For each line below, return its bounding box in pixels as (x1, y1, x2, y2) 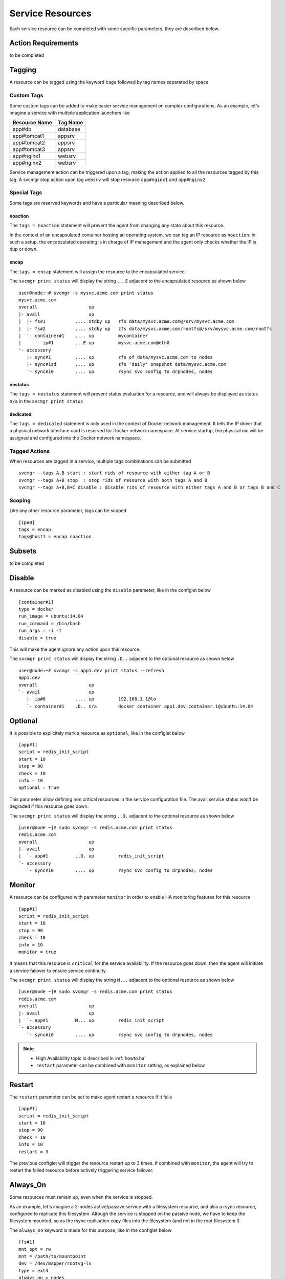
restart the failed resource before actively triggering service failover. (9, 1167, 154, 1174)
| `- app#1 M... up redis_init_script (18, 1018, 165, 1023)
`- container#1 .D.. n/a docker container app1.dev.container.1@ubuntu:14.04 (26, 703, 253, 709)
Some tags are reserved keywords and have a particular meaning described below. (9, 200, 184, 206)
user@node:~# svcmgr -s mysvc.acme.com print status (18, 290, 154, 296)
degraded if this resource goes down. (9, 803, 89, 809)
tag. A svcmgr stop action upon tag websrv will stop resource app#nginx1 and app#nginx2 (9, 177, 206, 183)
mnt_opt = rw (18, 1246, 51, 1252)
